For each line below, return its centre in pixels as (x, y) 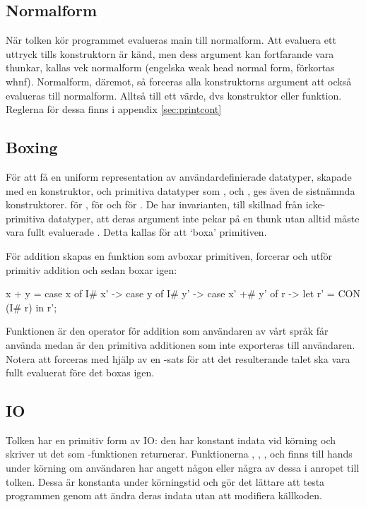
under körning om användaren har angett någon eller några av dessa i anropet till (183, 468)
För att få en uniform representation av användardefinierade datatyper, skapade (179, 176)
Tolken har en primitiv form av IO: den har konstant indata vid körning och (171, 440)
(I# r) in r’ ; (31, 307)
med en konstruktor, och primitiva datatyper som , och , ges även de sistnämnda (181, 190)
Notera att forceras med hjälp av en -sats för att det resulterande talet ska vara (178, 358)
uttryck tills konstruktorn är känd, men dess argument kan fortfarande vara (170, 53)
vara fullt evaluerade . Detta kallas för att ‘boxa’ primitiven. (136, 232)
